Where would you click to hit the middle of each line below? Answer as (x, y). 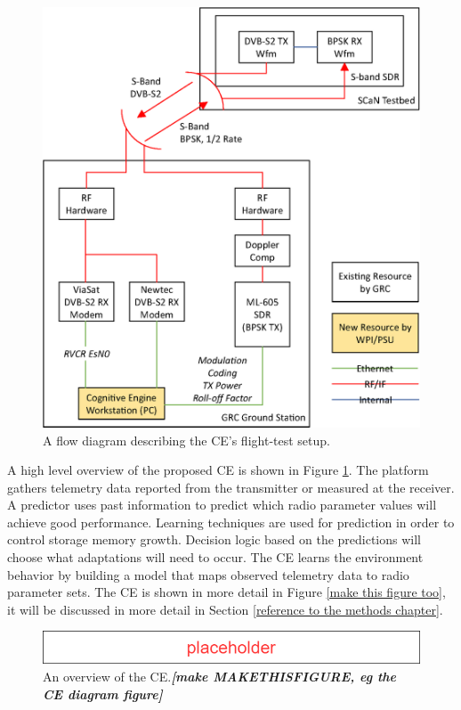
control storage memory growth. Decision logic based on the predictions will (214, 539)
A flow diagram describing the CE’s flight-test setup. (186, 440)
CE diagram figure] (103, 694)
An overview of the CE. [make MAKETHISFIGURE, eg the (219, 676)
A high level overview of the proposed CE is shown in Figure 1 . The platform (218, 470)
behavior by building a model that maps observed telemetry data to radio (208, 574)
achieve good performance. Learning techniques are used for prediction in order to (231, 522)
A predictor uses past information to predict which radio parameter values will (222, 505)
